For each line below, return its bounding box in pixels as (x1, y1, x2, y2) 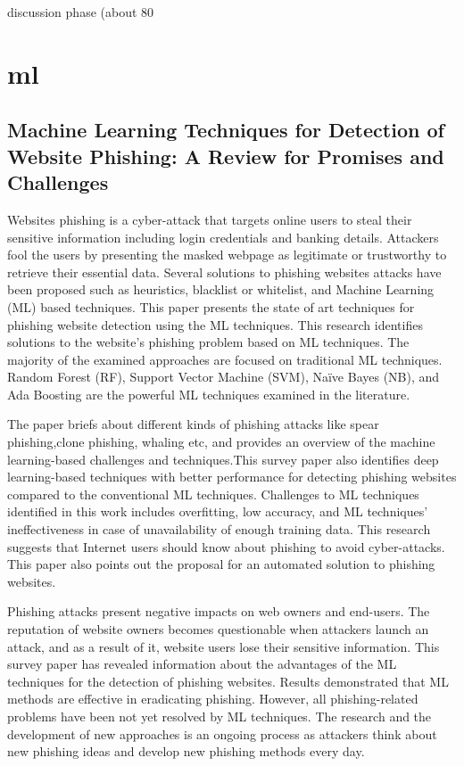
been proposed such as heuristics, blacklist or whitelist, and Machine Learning (7, 280, 435, 299)
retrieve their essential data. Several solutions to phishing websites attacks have (7, 262, 442, 281)
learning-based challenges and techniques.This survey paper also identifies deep (7, 449, 439, 468)
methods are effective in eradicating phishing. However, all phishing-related (7, 689, 418, 708)
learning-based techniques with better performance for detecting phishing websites (7, 467, 457, 486)
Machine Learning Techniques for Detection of (7, 116, 444, 144)
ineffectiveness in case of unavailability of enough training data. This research (7, 520, 431, 539)
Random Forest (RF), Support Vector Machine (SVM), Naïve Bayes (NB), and (7, 367, 440, 386)
